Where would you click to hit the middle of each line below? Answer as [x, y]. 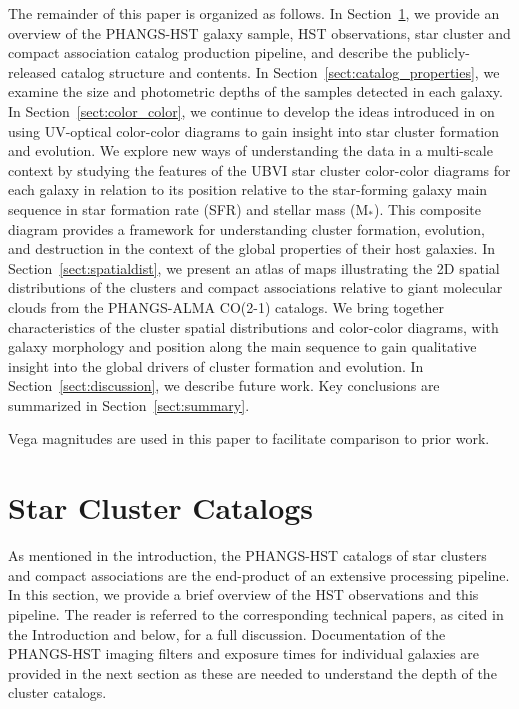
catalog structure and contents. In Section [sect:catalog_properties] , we [280, 71]
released [32, 71]
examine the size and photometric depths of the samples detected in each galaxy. [255, 91]
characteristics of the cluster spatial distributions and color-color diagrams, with [253, 326]
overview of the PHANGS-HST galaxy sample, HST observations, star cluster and [259, 32]
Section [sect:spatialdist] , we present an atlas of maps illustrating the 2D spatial [254, 267]
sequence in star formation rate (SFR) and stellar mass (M [188, 208]
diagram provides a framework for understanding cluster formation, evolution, [246, 228]
